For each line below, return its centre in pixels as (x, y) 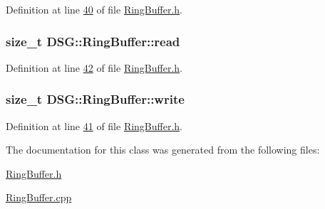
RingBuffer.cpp (39, 197)
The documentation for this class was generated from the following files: (163, 150)
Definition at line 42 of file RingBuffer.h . (94, 67)
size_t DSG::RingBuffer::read (93, 41)
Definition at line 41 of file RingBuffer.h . (94, 125)
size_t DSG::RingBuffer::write (95, 99)
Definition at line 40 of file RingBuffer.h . (94, 9)
